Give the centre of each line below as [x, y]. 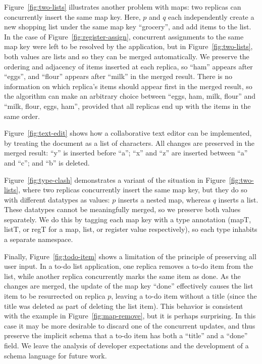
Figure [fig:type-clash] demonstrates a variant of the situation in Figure [115, 179]
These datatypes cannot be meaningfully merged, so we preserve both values [122, 209]
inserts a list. [238, 199]
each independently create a [211, 16]
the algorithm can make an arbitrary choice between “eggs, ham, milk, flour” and [130, 96]
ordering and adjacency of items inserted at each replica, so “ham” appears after [128, 66]
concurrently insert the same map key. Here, [72, 16]
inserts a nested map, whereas [164, 199]
